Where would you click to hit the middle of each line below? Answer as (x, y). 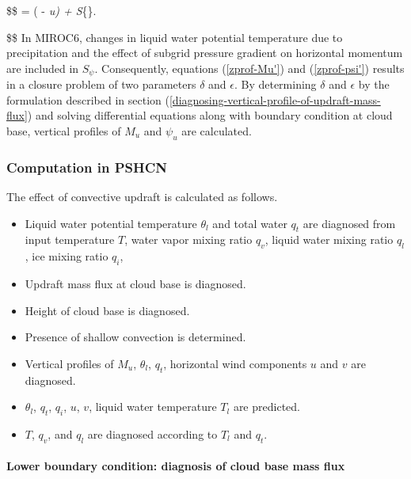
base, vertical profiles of (64, 131)
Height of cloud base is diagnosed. (107, 310)
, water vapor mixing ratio (188, 239)
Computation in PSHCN (87, 167)
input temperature (70, 239)
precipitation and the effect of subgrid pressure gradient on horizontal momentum (205, 53)
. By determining (275, 84)
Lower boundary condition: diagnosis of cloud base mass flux (176, 466)
